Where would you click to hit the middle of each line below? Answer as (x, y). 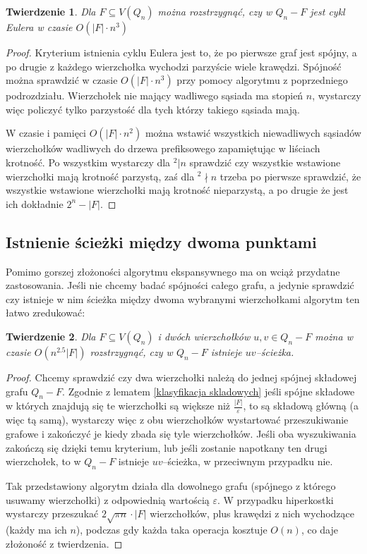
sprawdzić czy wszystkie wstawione (265, 162)
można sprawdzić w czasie (62, 80)
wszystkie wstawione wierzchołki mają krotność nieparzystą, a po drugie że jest (177, 190)
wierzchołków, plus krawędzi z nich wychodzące (252, 513)
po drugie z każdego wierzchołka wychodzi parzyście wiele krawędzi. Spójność (174, 66)
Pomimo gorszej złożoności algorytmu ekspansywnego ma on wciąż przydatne (173, 271)
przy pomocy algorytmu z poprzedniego (262, 80)
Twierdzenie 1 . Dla (51, 11)
